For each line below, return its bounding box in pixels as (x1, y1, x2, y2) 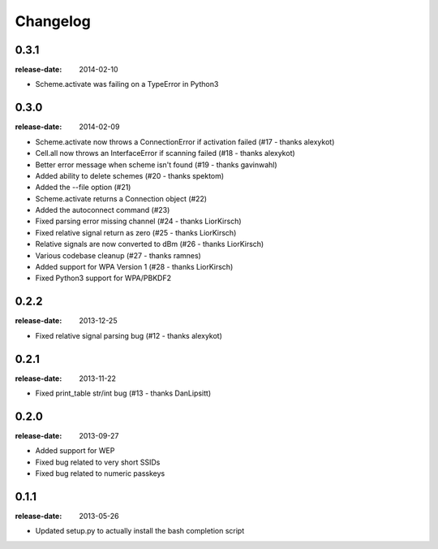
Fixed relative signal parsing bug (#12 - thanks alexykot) (35, 331, 223, 340)
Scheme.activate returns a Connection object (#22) (35, 193, 207, 203)
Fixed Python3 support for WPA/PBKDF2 (35, 273, 172, 283)
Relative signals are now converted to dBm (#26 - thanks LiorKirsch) (35, 240, 264, 249)
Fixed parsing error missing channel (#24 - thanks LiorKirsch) (35, 216, 243, 227)
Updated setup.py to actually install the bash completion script (35, 526, 245, 536)
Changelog (15, 12, 91, 30)
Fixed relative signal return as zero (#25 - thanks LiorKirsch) (35, 227, 237, 237)
